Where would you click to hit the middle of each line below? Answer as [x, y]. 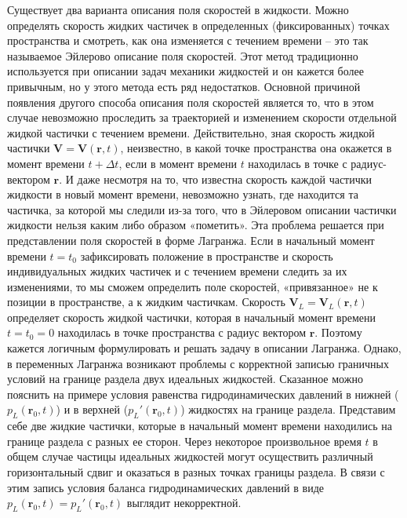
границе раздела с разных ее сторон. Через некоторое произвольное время [184, 441]
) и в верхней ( [92, 409]
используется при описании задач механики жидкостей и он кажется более [185, 71]
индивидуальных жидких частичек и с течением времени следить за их [177, 271]
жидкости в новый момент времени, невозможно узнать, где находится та [183, 194]
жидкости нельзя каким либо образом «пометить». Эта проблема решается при [196, 225]
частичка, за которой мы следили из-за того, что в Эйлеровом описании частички [202, 209]
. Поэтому [338, 332]
